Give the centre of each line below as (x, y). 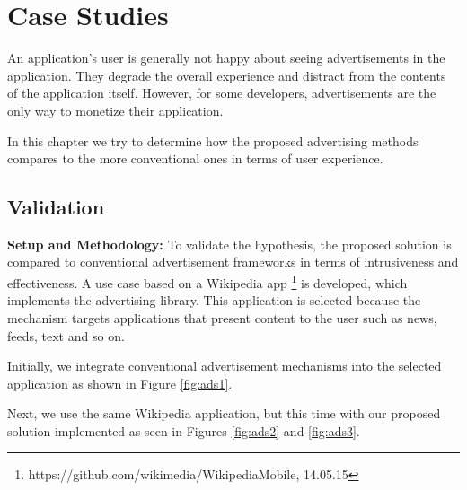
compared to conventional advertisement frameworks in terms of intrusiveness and (233, 262)
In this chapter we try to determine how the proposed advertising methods (213, 140)
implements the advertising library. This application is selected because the (214, 300)
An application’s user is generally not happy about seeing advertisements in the (226, 58)
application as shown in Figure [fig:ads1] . (120, 383)
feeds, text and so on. (66, 335)
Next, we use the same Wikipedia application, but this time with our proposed (224, 413)
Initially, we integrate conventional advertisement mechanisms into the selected (225, 366)
